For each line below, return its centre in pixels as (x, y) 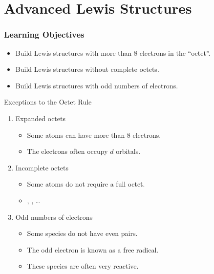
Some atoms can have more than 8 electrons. (94, 135)
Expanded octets (40, 118)
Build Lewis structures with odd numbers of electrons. (97, 85)
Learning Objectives (44, 34)
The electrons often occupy (67, 151)
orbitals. (128, 151)
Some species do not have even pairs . (82, 233)
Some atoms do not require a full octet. (86, 184)
